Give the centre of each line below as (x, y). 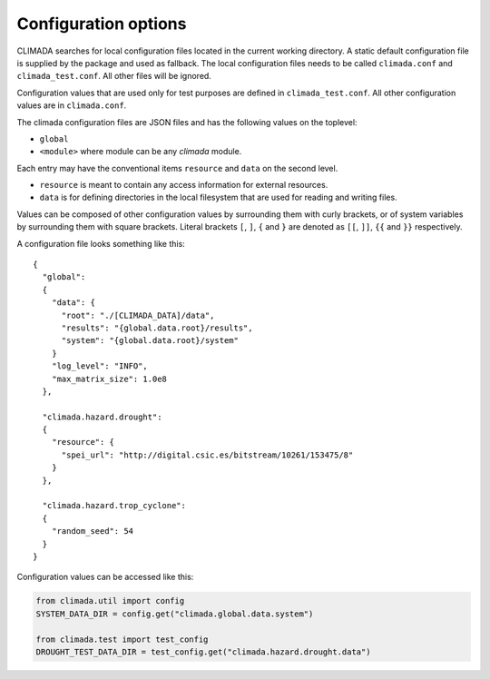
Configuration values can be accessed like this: (105, 577)
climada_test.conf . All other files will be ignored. (114, 76)
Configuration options (102, 24)
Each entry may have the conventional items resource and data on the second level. (177, 168)
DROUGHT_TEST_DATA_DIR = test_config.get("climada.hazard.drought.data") (203, 652)
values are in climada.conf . (72, 105)
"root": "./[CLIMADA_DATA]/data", (138, 315)
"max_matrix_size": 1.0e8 (109, 379)
